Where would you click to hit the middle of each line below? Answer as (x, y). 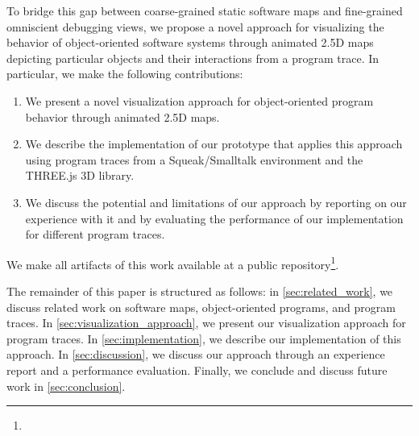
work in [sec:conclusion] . (66, 386)
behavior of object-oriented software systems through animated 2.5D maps (190, 42)
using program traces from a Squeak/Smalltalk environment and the (194, 159)
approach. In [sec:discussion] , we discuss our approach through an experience (196, 354)
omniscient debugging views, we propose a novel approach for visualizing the (195, 26)
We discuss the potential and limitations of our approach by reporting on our (216, 202)
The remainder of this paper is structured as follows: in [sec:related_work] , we (200, 291)
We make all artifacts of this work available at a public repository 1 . (173, 263)
